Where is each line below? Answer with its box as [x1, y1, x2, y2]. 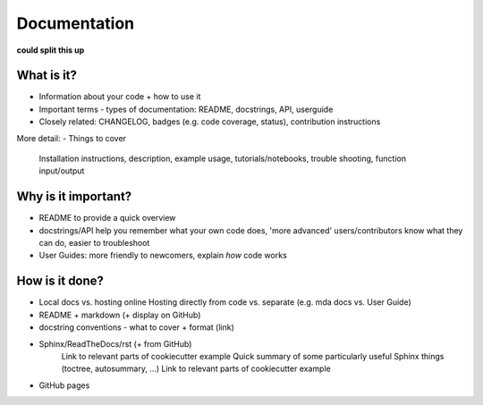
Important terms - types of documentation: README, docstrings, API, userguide [38, 104, 334, 114]
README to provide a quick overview [38, 213, 176, 224]
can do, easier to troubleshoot [38, 238, 150, 249]
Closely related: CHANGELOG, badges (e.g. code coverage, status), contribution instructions [38, 116, 381, 127]
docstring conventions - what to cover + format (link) [38, 322, 234, 333]
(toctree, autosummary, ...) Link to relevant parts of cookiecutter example [61, 363, 331, 375]
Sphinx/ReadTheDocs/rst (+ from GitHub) [38, 338, 192, 349]
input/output [38, 165, 85, 176]
